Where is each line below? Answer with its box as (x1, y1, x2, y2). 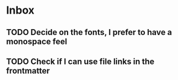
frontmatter (6, 66, 50, 76)
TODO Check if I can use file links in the (6, 56, 155, 66)
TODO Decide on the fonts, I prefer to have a (6, 27, 172, 37)
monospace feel (6, 36, 67, 46)
